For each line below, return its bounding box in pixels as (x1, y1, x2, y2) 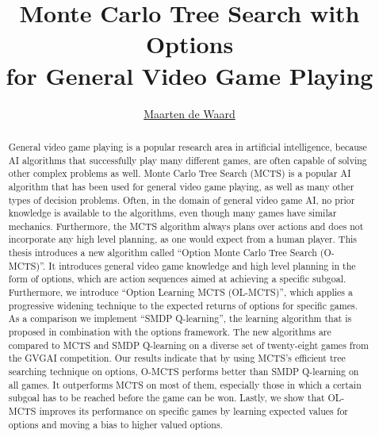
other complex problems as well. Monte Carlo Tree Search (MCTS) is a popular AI (8, 167, 351, 180)
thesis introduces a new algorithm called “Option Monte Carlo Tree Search (8, 246, 317, 259)
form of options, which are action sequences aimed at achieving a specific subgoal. (8, 272, 346, 286)
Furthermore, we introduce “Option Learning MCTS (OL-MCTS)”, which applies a (8, 286, 353, 299)
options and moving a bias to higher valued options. (8, 417, 223, 431)
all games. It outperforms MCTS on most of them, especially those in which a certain (8, 378, 362, 391)
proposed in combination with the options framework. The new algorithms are (8, 325, 331, 339)
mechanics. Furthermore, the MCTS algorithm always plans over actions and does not (8, 219, 364, 232)
